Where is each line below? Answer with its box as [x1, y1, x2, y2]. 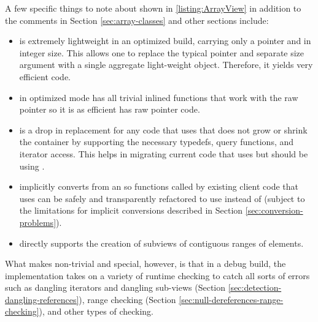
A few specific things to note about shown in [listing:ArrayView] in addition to [5, 2, 301, 14]
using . [19, 159, 45, 172]
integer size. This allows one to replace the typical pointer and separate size [19, 46, 304, 59]
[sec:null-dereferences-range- [179, 293, 284, 305]
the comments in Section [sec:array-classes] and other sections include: [5, 13, 269, 26]
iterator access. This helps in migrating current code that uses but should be [19, 147, 308, 160]
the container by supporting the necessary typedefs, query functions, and [19, 135, 294, 148]
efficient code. [19, 70, 71, 83]
